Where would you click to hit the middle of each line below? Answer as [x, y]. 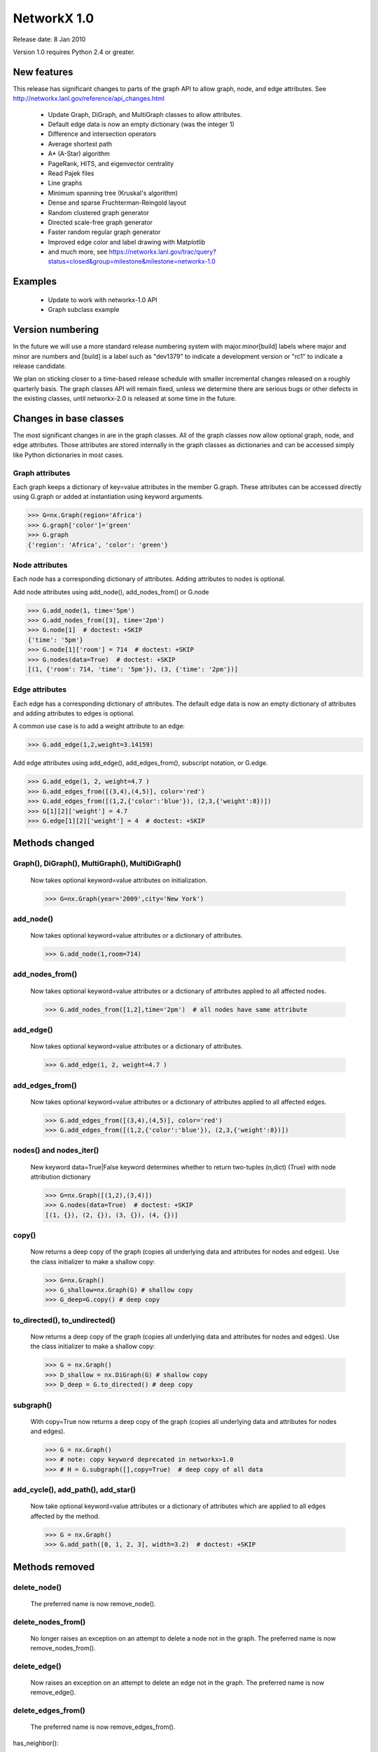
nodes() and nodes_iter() [56, 1151]
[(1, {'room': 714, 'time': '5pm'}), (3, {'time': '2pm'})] [133, 669]
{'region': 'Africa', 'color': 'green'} [98, 545]
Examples [35, 281]
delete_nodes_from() [49, 1622]
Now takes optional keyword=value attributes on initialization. [119, 880]
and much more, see [78, 252]
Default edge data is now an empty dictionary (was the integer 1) [141, 124]
